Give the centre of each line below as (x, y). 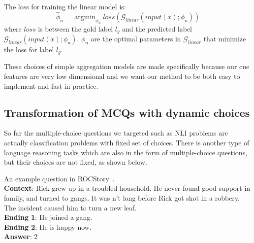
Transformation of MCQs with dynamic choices (127, 112)
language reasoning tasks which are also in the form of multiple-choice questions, (126, 152)
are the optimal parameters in (136, 39)
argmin (85, 17)
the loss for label (29, 50)
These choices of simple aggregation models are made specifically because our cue (127, 66)
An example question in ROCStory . (59, 178)
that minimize (225, 39)
